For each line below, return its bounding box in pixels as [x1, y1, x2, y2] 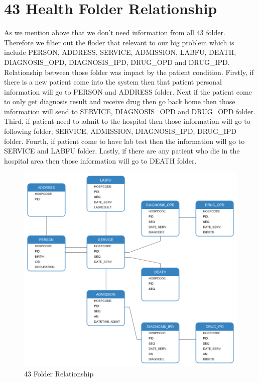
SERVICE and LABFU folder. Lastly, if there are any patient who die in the [4, 145, 240, 156]
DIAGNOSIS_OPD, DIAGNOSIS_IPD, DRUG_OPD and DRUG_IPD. [4, 56, 230, 67]
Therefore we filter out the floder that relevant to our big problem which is [4, 37, 234, 47]
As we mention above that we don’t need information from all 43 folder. [4, 27, 225, 38]
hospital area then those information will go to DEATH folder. [4, 155, 197, 166]
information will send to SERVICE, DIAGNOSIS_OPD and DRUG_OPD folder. [4, 106, 255, 116]
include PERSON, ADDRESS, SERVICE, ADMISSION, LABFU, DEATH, [4, 47, 236, 57]
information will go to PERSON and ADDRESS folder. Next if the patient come [4, 86, 252, 97]
